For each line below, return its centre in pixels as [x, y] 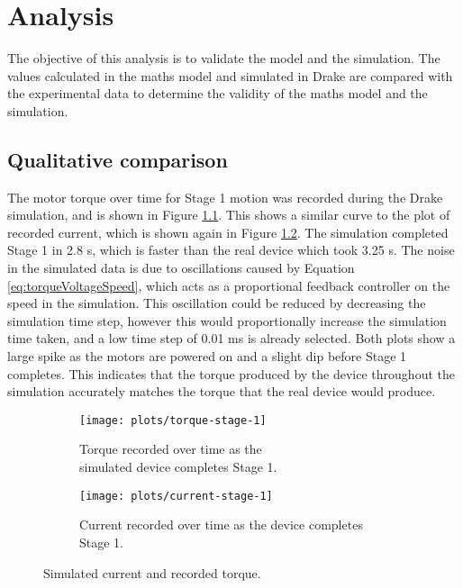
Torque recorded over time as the [171, 449]
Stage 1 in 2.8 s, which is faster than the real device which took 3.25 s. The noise [231, 250]
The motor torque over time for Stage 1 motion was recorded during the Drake [225, 197]
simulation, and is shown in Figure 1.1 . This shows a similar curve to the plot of [229, 215]
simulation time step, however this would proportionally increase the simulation [227, 320]
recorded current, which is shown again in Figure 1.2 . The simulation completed [228, 232]
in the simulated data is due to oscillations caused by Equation [181, 268]
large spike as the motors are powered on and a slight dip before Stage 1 [207, 356]
